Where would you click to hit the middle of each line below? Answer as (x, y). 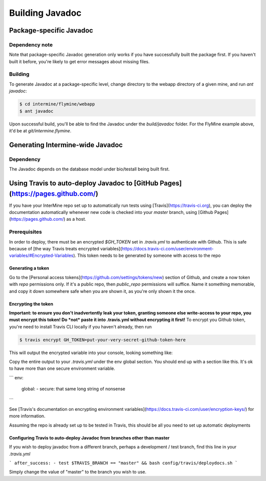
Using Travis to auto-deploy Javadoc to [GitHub (84, 183)
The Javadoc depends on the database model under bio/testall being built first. (89, 169)
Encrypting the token (31, 304)
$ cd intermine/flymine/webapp (57, 104)
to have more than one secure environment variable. (62, 368)
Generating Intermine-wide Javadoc (66, 145)
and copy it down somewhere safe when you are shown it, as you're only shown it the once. (102, 291)
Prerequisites (25, 232)
